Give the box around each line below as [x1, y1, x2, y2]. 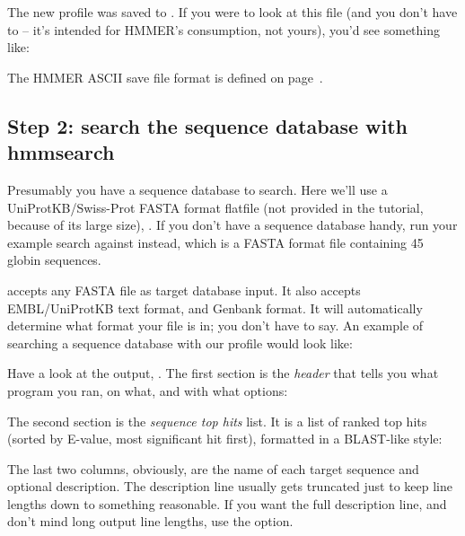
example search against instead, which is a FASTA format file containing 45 [7, 233, 424, 251]
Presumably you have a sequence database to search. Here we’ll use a [7, 180, 388, 198]
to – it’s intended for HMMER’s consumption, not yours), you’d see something [7, 20, 441, 39]
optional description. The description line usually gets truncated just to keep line [7, 477, 452, 496]
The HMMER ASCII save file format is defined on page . [7, 67, 323, 86]
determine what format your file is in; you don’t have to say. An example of [7, 316, 424, 335]
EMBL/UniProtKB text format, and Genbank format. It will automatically [7, 298, 423, 317]
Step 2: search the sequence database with [7, 111, 408, 139]
